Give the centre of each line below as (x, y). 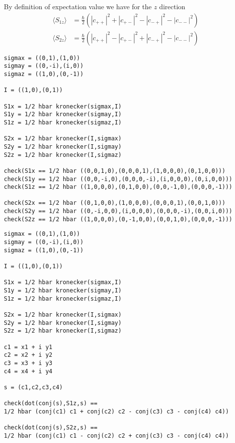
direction (172, 6)
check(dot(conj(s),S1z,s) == (51, 404)
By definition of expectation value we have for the (78, 6)
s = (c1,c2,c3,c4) (33, 387)
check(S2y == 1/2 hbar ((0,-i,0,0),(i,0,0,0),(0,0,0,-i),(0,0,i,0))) (118, 211)
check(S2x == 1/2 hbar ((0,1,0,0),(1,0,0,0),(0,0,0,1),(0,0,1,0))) (115, 203)
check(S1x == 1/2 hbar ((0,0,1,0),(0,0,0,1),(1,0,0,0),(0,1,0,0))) (115, 171)
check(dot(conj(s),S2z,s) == (51, 428)
